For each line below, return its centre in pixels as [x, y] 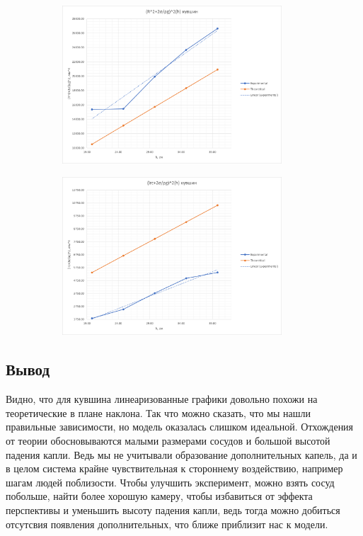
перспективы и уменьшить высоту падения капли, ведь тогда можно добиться [173, 509]
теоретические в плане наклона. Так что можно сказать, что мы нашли [159, 412]
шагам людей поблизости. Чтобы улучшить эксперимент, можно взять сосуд [170, 482]
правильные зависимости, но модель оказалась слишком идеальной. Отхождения [180, 427]
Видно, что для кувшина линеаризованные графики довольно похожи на [162, 399]
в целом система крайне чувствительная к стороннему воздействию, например [174, 468]
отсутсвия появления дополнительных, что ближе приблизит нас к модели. [167, 524]
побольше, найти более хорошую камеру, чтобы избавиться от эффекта [159, 496]
